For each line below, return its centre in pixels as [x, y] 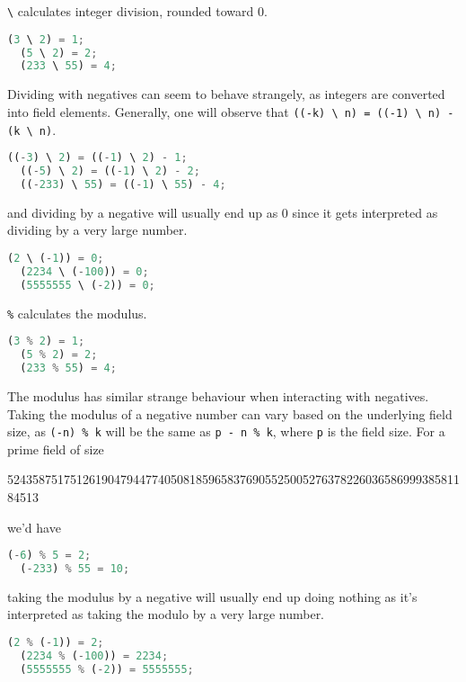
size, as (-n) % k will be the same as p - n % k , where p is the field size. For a [226, 431]
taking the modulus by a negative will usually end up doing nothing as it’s [212, 596]
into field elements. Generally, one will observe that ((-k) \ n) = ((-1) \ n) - [231, 111]
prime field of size [56, 449]
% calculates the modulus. [77, 313]
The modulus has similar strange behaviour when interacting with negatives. [218, 395]
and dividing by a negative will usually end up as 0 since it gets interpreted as [223, 212]
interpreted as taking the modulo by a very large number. [166, 614]
